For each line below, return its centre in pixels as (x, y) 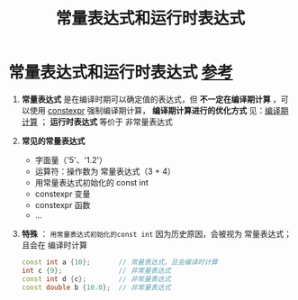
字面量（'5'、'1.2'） (71, 159)
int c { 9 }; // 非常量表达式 (96, 270)
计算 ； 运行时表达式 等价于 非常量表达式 (97, 122)
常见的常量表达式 (53, 141)
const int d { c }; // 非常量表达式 (96, 279)
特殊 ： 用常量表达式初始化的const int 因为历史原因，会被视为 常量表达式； (156, 233)
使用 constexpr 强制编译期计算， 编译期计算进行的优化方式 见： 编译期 (159, 110)
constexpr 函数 (63, 205)
